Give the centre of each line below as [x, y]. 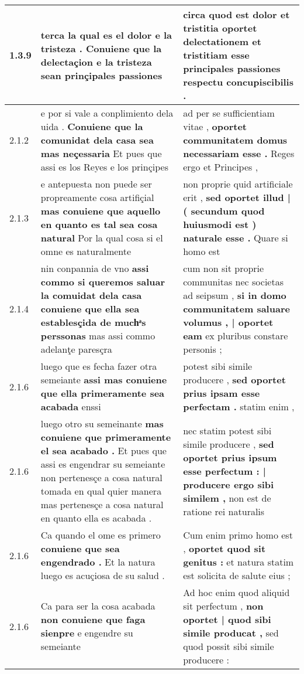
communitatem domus [235, 140]
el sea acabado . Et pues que [103, 450]
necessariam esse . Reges [239, 153]
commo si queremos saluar [103, 282]
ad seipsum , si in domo [235, 295]
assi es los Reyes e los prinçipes [104, 167]
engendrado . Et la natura [98, 562]
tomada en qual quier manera [101, 491]
